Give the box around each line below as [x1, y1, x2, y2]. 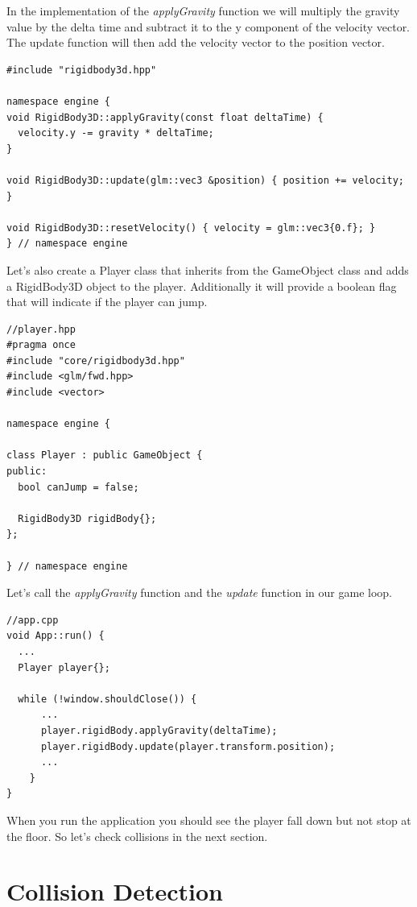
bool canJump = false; [18, 481, 139, 493]
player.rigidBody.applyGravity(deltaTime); [40, 724, 278, 736]
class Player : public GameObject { [6, 449, 203, 462]
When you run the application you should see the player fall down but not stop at [6, 811, 411, 828]
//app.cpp [6, 614, 59, 626]
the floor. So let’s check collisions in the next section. [6, 827, 268, 844]
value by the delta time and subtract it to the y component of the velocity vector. [6, 18, 411, 35]
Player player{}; [18, 661, 110, 673]
